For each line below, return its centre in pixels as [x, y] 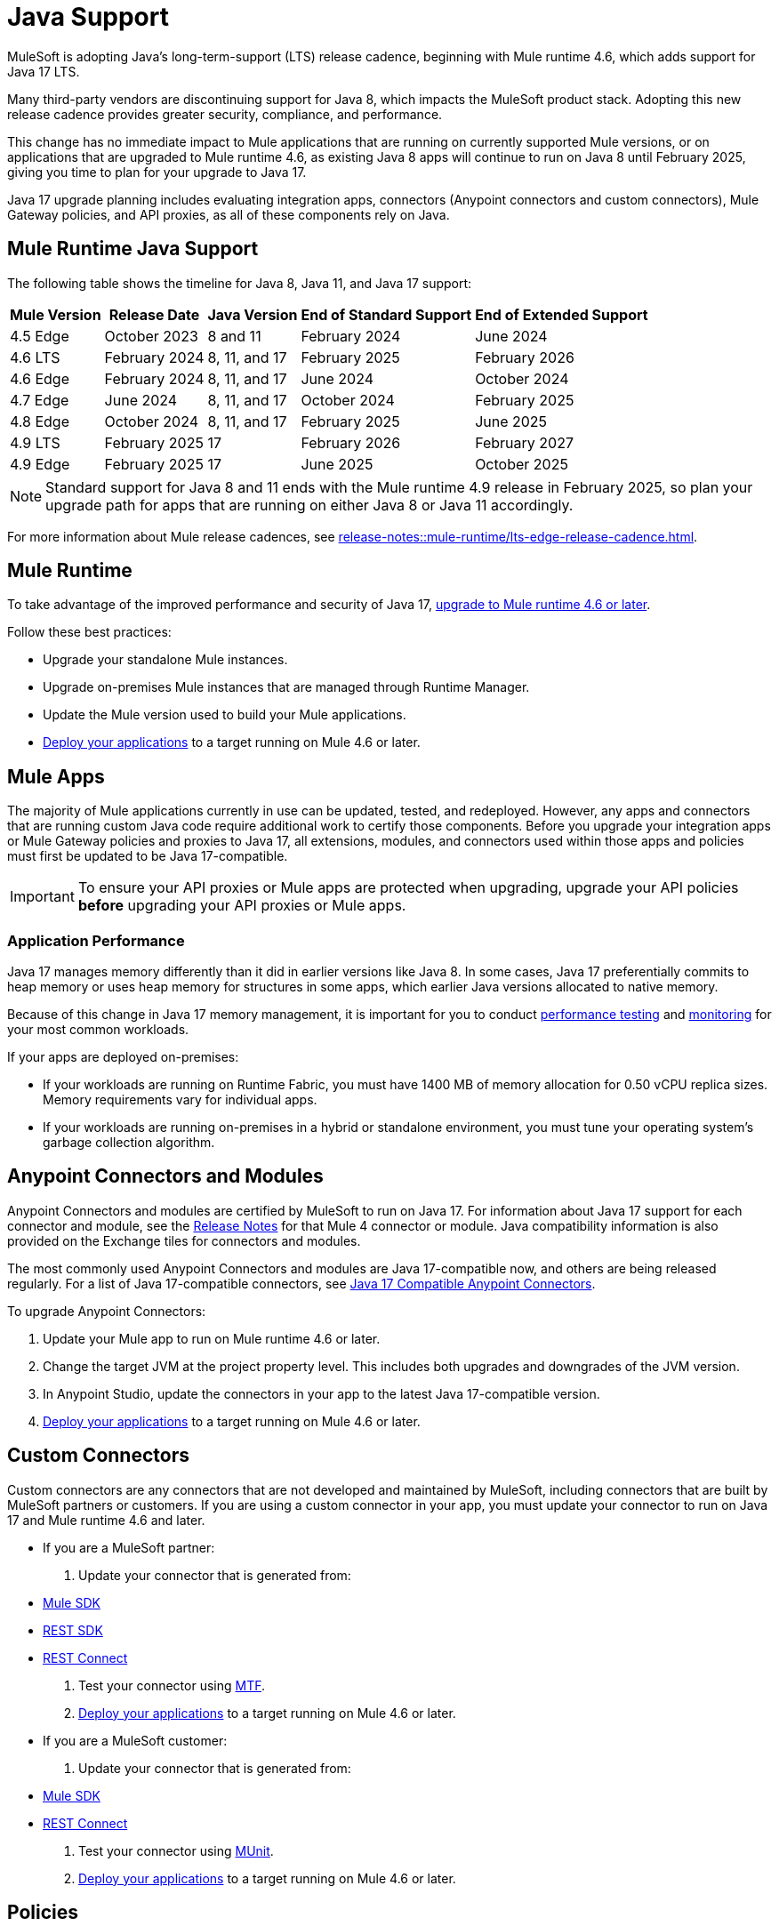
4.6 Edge [40, 378]
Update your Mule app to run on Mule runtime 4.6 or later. [212, 1338]
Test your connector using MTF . [172, 1685]
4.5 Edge [40, 336]
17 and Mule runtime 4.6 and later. [106, 1520]
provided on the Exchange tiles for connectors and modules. [184, 1240]
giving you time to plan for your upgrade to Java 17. [157, 172]
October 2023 [151, 336]
